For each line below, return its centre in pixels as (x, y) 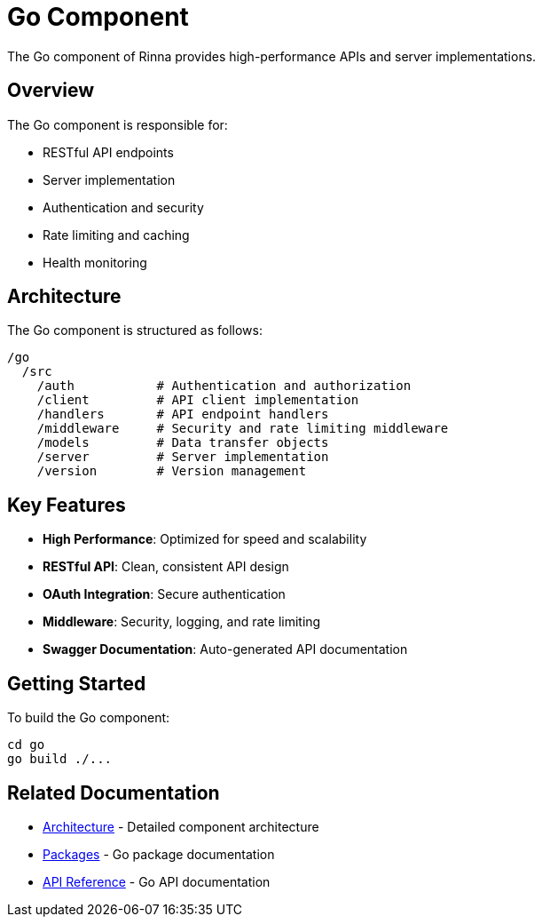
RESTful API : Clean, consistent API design (166, 567)
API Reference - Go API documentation (157, 881)
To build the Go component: (89, 718)
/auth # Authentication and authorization (224, 386)
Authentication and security (123, 207)
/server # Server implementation (183, 457)
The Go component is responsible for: (118, 124)
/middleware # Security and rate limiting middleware (243, 429)
